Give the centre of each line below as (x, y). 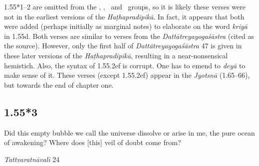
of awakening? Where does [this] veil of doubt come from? (93, 142)
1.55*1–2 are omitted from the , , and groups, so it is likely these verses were (125, 6)
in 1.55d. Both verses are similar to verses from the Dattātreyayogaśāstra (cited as (129, 36)
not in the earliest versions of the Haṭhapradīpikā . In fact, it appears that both (124, 16)
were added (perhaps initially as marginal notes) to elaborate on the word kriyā (126, 26)
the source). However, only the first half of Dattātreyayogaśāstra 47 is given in (123, 46)
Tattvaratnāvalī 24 (32, 159)
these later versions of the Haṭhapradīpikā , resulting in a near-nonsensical (116, 55)
